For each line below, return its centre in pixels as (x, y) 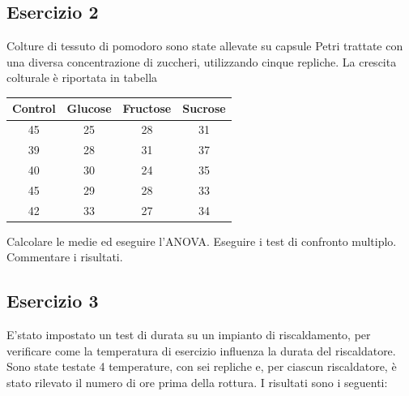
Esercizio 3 (53, 301)
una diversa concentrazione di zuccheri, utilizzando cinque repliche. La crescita (202, 61)
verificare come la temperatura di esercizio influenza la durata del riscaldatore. (201, 350)
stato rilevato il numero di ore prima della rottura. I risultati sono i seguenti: (197, 382)
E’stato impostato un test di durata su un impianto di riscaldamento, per (189, 335)
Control (34, 108)
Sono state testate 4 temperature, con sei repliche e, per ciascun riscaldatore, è (202, 366)
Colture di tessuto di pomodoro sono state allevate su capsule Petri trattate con (205, 46)
